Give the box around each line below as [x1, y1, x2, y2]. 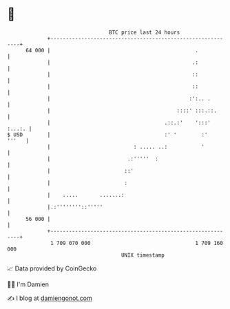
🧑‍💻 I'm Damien [7, 280, 50, 288]
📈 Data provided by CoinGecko [7, 264, 97, 273]
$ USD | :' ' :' [7, 131, 208, 138]
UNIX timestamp [121, 251, 165, 259]
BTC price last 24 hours [109, 29, 180, 36]
